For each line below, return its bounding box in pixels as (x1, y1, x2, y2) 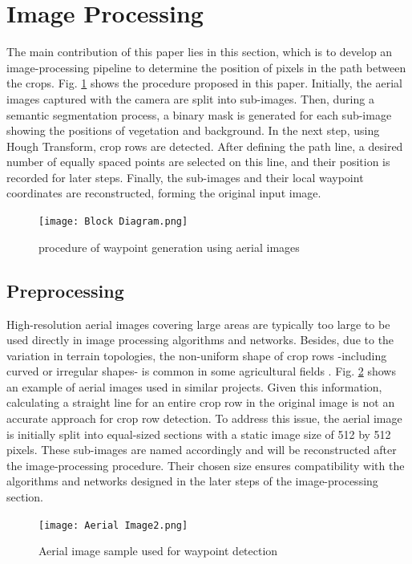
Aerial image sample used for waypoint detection (38, 542, 278, 559)
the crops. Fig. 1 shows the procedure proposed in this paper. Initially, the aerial (6, 75, 402, 91)
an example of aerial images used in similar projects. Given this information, (6, 378, 382, 395)
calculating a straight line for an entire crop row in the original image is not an (6, 394, 395, 411)
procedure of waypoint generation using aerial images (38, 238, 300, 255)
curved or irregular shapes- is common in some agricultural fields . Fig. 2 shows (6, 363, 396, 379)
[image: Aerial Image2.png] (38, 519, 188, 531)
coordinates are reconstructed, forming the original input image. (6, 185, 321, 201)
